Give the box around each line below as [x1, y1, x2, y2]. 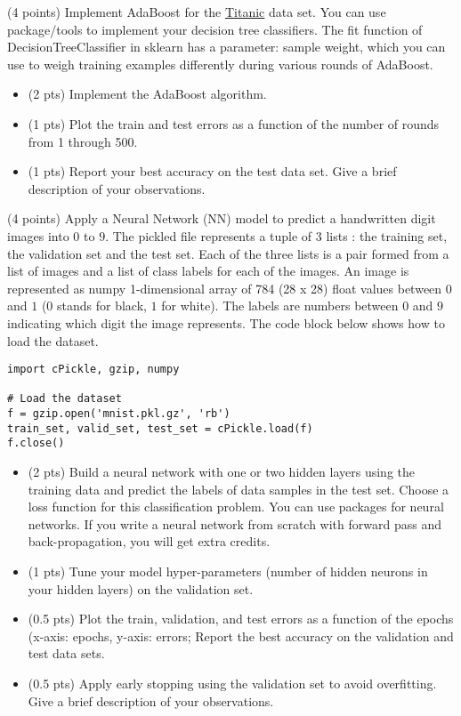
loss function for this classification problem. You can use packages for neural [28, 497, 444, 516]
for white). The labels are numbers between [161, 296, 399, 315]
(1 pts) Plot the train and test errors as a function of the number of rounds [28, 114, 440, 133]
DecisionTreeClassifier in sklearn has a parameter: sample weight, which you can [7, 37, 446, 56]
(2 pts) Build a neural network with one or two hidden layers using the [28, 463, 415, 481]
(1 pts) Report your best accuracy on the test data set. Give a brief [28, 162, 397, 181]
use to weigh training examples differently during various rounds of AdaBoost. [7, 54, 433, 73]
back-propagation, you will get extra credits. [28, 532, 271, 551]
